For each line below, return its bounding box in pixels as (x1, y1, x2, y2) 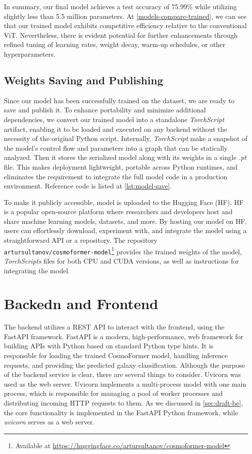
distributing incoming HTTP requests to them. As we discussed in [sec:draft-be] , (4, 398, 243, 408)
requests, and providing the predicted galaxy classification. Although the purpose (4, 360, 245, 370)
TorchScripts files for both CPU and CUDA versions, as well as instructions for (4, 255, 239, 266)
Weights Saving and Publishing (4, 72, 163, 87)
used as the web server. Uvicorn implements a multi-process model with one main (4, 378, 247, 389)
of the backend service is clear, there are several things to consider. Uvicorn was (4, 369, 241, 379)
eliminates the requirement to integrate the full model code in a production (4, 171, 228, 181)
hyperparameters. (4, 48, 56, 59)
